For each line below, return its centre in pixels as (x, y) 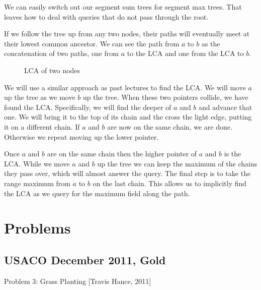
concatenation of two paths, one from (62, 53)
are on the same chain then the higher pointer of (122, 154)
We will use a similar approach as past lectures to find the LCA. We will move (125, 87)
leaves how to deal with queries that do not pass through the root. (106, 16)
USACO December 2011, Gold (85, 259)
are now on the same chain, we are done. (170, 126)
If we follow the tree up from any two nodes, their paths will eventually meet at (127, 34)
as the (211, 43)
